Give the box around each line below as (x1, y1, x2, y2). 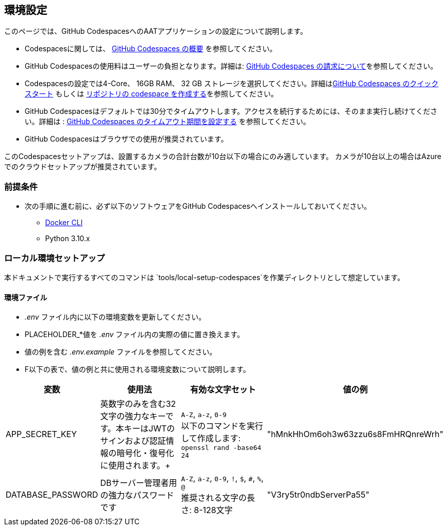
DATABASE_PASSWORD (6, 489, 98, 500)
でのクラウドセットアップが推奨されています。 (4, 162, 161, 171)
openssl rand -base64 (181, 444, 261, 452)
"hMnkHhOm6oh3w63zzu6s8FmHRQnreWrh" (267, 429, 443, 440)
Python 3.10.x (45, 234, 90, 243)
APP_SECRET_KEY (6, 429, 77, 440)
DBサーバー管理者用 (100, 477, 177, 488)
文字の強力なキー (100, 411, 166, 422)
